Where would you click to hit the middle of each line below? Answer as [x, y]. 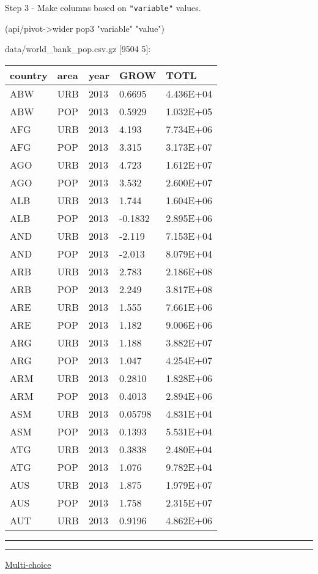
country [29, 75]
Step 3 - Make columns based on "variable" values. [103, 7]
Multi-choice [28, 564]
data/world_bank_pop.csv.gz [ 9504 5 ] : [78, 49]
